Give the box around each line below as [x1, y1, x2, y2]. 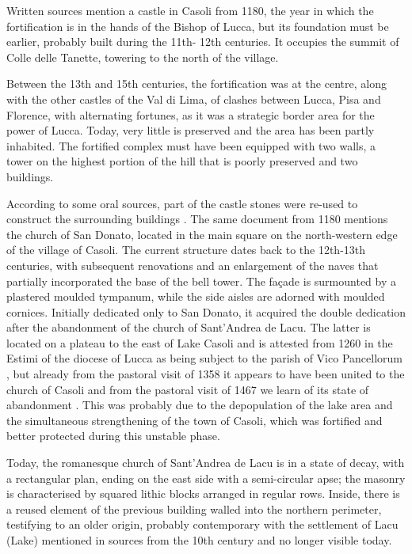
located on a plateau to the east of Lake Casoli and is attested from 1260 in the [6, 334, 393, 351]
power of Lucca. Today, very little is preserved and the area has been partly [6, 122, 375, 138]
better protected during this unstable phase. [6, 427, 220, 444]
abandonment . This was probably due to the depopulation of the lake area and [6, 397, 393, 413]
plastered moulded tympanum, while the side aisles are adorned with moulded [6, 288, 385, 305]
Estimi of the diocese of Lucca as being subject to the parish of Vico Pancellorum [6, 350, 402, 366]
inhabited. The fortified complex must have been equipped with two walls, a [6, 137, 376, 154]
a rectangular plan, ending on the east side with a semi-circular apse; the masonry [6, 469, 406, 486]
